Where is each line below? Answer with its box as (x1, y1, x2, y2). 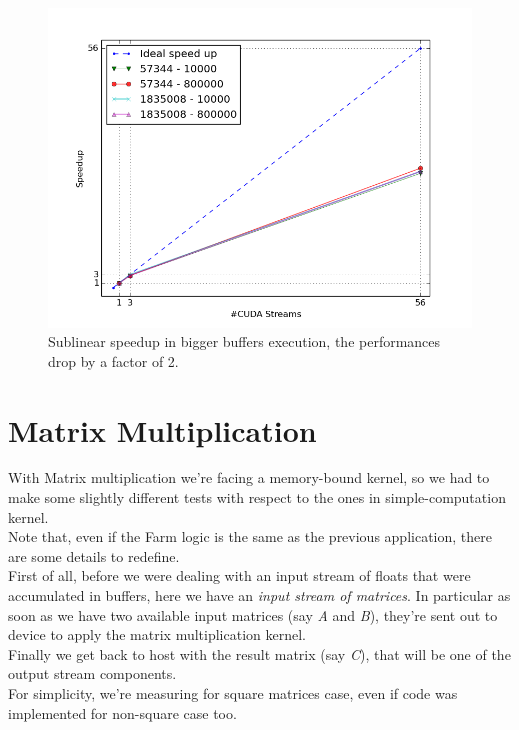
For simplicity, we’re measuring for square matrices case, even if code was (8, 683, 458, 703)
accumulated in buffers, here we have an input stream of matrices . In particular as (8, 585, 511, 606)
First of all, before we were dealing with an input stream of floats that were (8, 565, 471, 586)
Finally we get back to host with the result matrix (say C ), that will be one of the (8, 643, 511, 664)
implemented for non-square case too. (8, 702, 237, 723)
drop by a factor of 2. (48, 350, 179, 371)
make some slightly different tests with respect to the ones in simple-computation (8, 487, 506, 508)
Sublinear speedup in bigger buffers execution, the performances (48, 331, 441, 352)
